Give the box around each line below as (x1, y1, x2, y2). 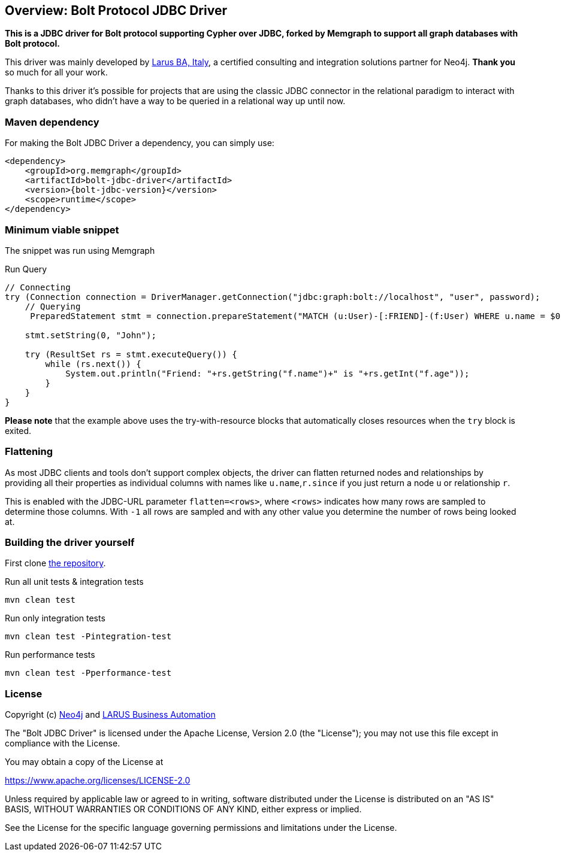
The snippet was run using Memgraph (5, 245, 155, 256)
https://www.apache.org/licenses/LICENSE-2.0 (5, 775, 191, 786)
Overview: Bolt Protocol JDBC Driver (5, 3, 227, 18)
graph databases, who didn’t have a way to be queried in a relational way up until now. (5, 96, 346, 107)
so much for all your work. (5, 67, 108, 78)
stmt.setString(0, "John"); (25, 330, 156, 340)
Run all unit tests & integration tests (5, 576, 144, 587)
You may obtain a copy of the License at (5, 757, 164, 767)
